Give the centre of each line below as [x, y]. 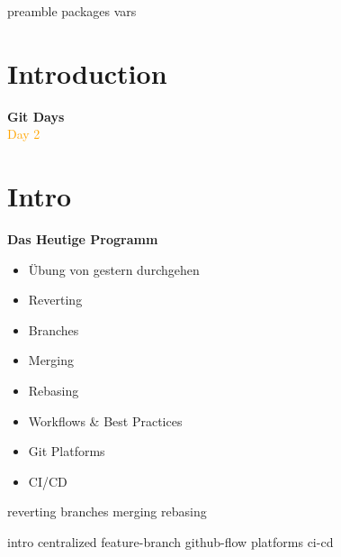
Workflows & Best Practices [105, 420]
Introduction [87, 73]
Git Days [36, 116]
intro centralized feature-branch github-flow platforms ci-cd [170, 541]
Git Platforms [67, 451]
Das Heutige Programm [83, 239]
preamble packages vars [72, 11]
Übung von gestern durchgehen [114, 269]
